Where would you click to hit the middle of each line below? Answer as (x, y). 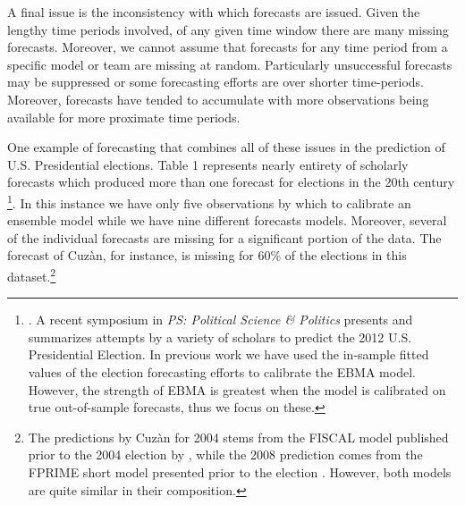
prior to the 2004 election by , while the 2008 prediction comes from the (225, 454)
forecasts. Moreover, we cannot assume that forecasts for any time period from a (228, 47)
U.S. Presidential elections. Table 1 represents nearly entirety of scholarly (208, 164)
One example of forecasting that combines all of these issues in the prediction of (226, 147)
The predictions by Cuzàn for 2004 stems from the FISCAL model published (238, 437)
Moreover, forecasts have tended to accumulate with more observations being (218, 99)
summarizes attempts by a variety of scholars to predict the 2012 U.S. (220, 337)
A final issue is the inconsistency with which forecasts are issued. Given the (214, 12)
